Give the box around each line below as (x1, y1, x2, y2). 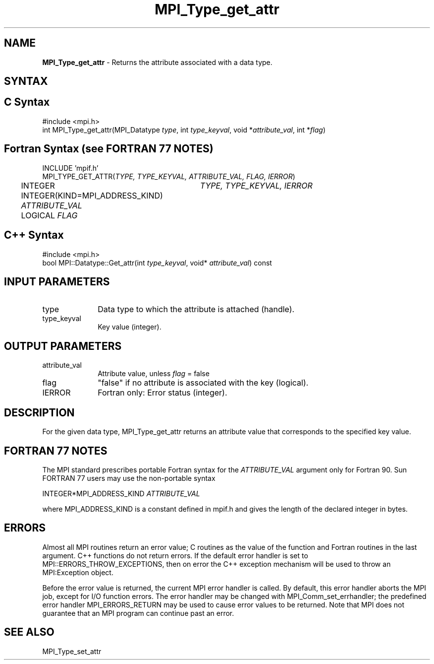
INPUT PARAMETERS (4, 275, 110, 288)
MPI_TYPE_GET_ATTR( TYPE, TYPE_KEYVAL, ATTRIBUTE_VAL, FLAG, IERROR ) (42, 172, 295, 181)
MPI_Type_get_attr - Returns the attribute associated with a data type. (42, 58, 272, 66)
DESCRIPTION (4, 406, 75, 419)
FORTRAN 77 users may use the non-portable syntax (42, 473, 216, 482)
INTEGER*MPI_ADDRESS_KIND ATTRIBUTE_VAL (42, 489, 200, 498)
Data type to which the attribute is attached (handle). (98, 304, 295, 315)
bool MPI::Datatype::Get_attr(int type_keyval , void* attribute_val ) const (42, 258, 272, 267)
